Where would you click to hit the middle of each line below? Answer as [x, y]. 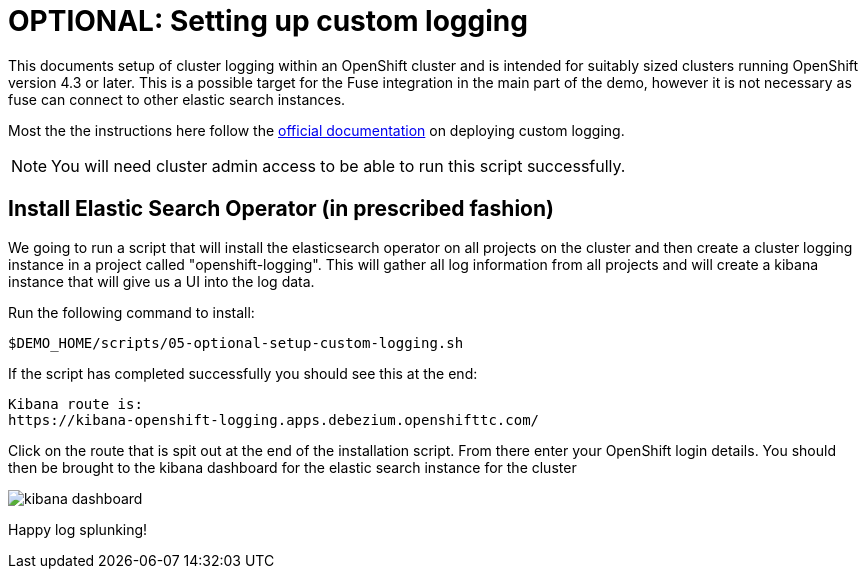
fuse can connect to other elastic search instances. [177, 99]
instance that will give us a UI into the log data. [161, 281]
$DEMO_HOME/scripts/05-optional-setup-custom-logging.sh [236, 342]
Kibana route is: [75, 403]
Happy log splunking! [78, 529]
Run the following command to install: [131, 312]
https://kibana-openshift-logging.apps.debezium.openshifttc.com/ [274, 419]
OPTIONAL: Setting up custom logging [268, 21]
